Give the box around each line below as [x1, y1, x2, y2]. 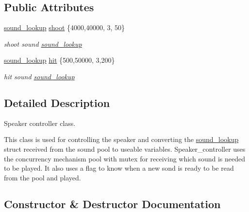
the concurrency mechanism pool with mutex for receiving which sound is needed [4, 153, 245, 163]
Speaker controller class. [4, 118, 76, 128]
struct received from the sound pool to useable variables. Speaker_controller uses [4, 143, 246, 154]
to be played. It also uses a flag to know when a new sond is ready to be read [4, 163, 234, 173]
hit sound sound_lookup [4, 71, 75, 81]
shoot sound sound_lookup [4, 38, 82, 49]
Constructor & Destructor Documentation [4, 196, 221, 211]
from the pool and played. [4, 172, 81, 182]
